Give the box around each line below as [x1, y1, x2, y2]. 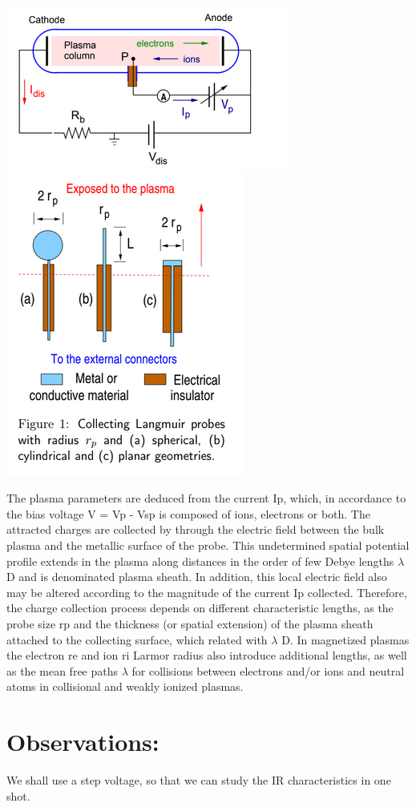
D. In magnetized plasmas [281, 631, 410, 648]
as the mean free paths [6, 662, 119, 679]
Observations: [6, 725, 160, 758]
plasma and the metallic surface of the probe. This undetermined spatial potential [6, 536, 410, 553]
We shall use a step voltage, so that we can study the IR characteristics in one [6, 772, 391, 789]
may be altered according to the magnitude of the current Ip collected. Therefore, [6, 583, 407, 600]
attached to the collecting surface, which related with [6, 631, 268, 648]
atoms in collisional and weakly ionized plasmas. [6, 678, 244, 695]
